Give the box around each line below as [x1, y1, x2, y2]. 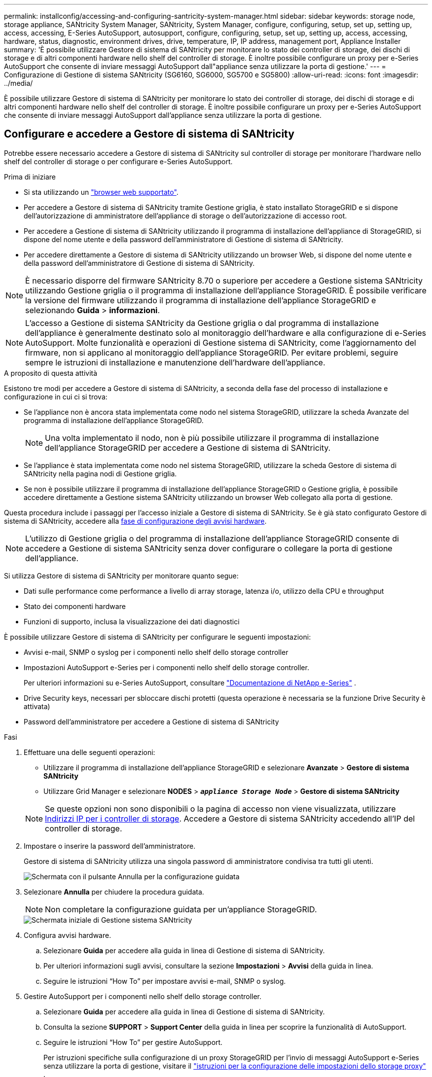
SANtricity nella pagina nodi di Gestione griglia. [24, 469, 177, 478]
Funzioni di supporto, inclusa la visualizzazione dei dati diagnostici [24, 617, 240, 626]
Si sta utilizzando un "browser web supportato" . [24, 187, 179, 196]
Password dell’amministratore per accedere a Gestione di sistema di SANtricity [24, 717, 279, 726]
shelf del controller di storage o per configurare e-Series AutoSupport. [4, 157, 233, 166]
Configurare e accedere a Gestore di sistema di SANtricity [4, 128, 294, 141]
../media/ [4, 79, 33, 87]
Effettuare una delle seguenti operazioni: [24, 748, 155, 756]
